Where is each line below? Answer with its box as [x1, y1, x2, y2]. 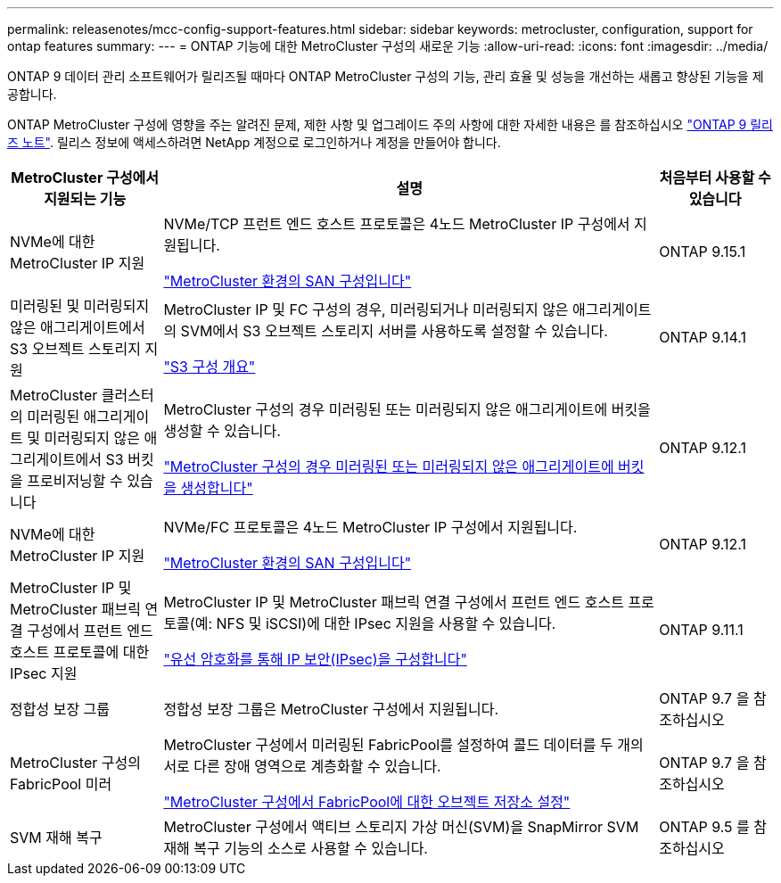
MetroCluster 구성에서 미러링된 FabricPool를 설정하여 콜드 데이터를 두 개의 [163, 736, 644, 754]
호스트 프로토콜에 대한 [10, 643, 150, 661]
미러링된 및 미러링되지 [10, 297, 150, 315]
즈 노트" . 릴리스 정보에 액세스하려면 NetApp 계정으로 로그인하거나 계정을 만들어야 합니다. [7, 135, 501, 150]
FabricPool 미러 [10, 775, 112, 793]
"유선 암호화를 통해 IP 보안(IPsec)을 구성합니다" [163, 650, 467, 668]
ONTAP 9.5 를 [659, 818, 750, 836]
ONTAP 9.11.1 [659, 621, 744, 639]
